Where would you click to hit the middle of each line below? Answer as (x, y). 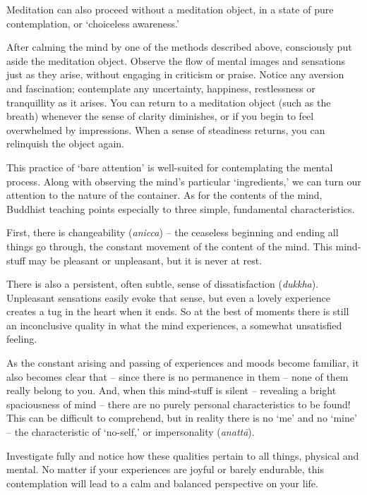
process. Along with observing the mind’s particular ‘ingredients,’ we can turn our (184, 181)
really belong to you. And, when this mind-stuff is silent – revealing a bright (172, 390)
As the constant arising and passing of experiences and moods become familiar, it (183, 363)
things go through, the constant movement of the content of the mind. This (169, 246)
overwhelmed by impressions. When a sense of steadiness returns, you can (166, 129)
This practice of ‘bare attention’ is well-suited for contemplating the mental (170, 167)
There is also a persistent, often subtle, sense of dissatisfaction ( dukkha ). (163, 284)
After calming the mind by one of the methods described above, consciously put (179, 47)
